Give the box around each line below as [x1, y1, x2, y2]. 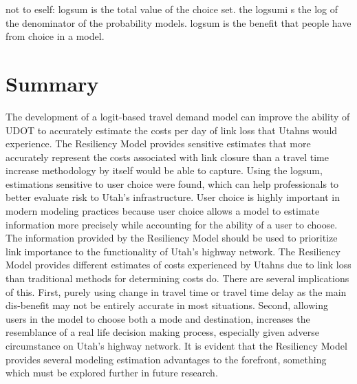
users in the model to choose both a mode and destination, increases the [6, 311, 310, 326]
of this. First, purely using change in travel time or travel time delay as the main [6, 284, 347, 299]
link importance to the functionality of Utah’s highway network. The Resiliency [6, 244, 340, 258]
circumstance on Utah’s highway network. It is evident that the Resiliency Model [6, 339, 347, 352]
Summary [6, 69, 99, 97]
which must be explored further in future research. [6, 365, 218, 380]
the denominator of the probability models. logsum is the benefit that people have [6, 15, 351, 30]
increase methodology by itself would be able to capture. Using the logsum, [6, 163, 323, 178]
